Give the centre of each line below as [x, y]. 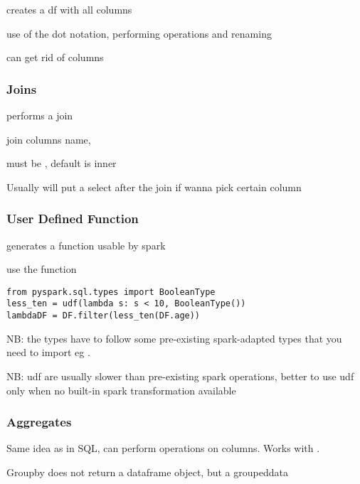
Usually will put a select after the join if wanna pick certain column [154, 187]
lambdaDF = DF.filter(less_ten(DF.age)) [104, 316]
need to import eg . [48, 352]
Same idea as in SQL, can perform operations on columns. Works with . [163, 448]
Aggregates [39, 422]
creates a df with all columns [69, 9]
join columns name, [49, 139]
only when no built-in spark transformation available [121, 390]
